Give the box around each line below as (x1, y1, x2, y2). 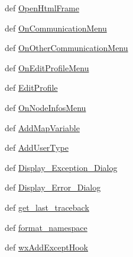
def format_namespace (5, 221, 87, 233)
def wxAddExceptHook (5, 241, 89, 253)
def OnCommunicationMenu (5, 21, 107, 34)
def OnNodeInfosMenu (5, 101, 86, 113)
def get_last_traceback (5, 201, 89, 213)
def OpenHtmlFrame (5, 2, 79, 14)
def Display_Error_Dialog (5, 181, 101, 193)
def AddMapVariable (5, 121, 80, 134)
